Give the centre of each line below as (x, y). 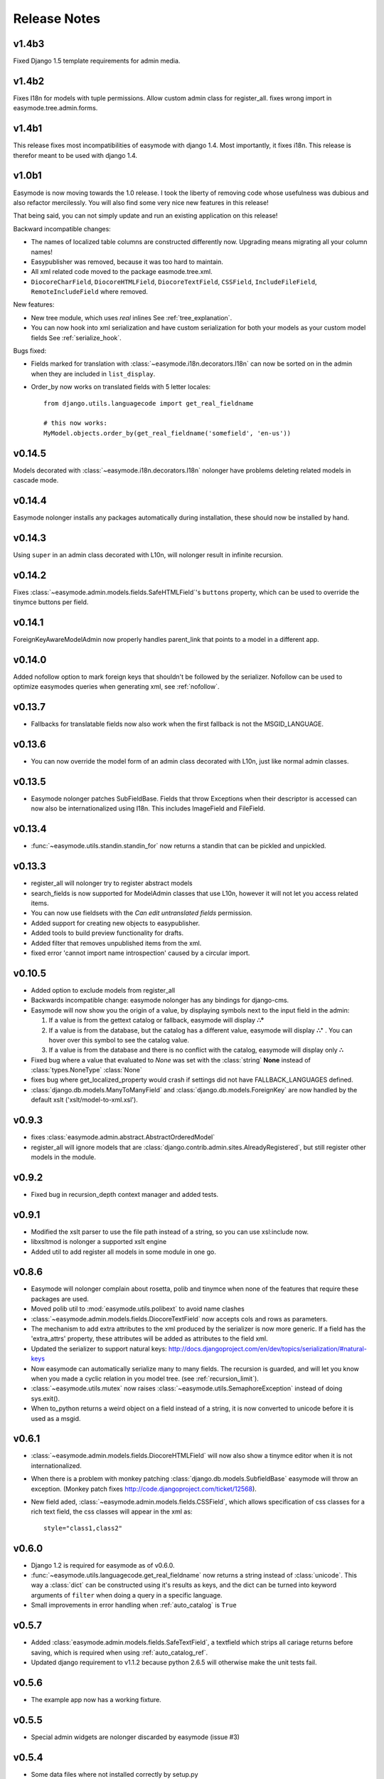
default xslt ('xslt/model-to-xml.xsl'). (84, 1100)
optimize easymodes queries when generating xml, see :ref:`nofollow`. (116, 687)
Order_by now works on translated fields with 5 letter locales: (121, 387)
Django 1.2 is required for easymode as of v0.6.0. (103, 1565)
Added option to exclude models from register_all (103, 990)
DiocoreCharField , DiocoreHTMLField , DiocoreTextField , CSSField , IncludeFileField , (174, 282)
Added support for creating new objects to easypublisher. (116, 923)
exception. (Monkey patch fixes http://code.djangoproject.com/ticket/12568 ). (144, 1489)
